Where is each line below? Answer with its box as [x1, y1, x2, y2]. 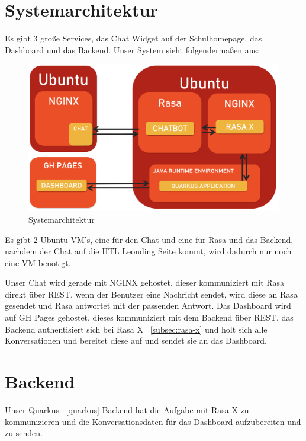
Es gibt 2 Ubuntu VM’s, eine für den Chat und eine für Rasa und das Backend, [5, 233, 294, 245]
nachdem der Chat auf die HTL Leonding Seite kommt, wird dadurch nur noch [5, 245, 292, 257]
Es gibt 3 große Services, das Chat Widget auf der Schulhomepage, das [5, 32, 262, 44]
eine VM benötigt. [5, 256, 71, 269]
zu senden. [5, 427, 43, 439]
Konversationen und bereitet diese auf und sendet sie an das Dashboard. [5, 334, 267, 347]
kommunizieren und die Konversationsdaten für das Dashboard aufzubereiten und [5, 415, 301, 427]
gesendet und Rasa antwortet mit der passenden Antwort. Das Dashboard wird [5, 299, 291, 312]
